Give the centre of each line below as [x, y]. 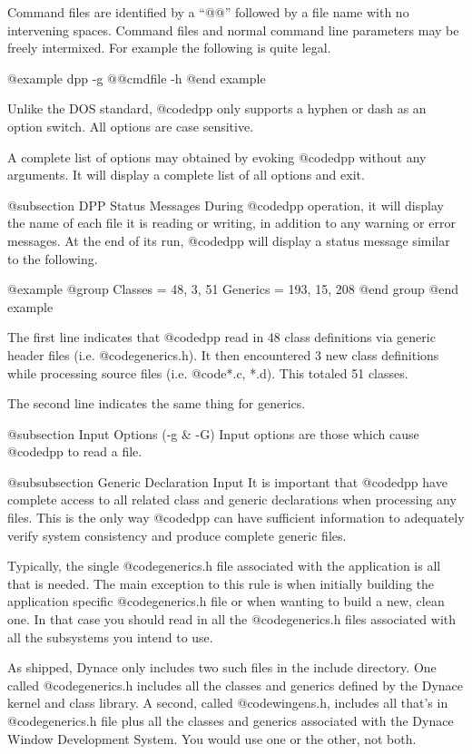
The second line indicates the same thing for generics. [157, 403]
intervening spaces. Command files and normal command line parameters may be [233, 29]
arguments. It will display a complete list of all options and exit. [186, 175]
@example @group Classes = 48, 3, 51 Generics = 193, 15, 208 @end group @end [233, 289]
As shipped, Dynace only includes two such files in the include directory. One [222, 667]
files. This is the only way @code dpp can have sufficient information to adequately [236, 518]
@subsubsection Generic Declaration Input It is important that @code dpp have [227, 481]
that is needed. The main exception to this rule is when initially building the [221, 583]
